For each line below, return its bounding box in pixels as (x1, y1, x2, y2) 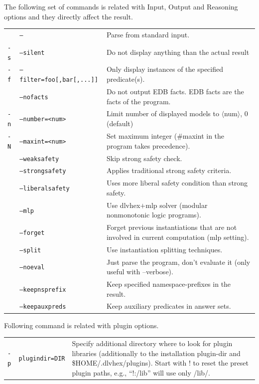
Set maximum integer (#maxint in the (106, 131, 225, 141)
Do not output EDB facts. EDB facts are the (106, 86, 244, 96)
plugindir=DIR (18, 355, 65, 363)
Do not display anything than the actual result (106, 46, 250, 57)
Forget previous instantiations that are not (106, 222, 237, 232)
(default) (106, 118, 133, 129)
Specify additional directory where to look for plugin (72, 338, 233, 348)
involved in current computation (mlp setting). (106, 231, 249, 242)
